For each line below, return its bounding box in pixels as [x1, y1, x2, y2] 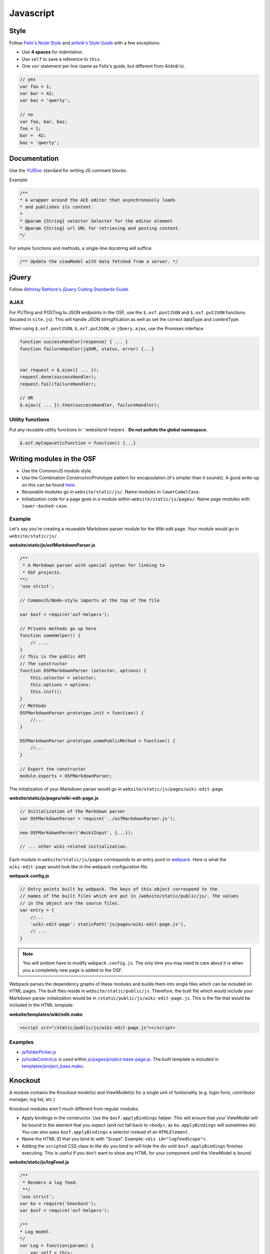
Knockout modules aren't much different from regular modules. [9, 1106, 139, 1112]
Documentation [9, 154, 59, 163]
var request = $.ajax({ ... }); [19, 367, 99, 373]
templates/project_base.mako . [21, 1063, 84, 1069]
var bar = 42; [19, 91, 54, 96]
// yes [19, 77, 36, 82]
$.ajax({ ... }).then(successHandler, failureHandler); [19, 402, 160, 408]
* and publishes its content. [19, 204, 94, 210]
